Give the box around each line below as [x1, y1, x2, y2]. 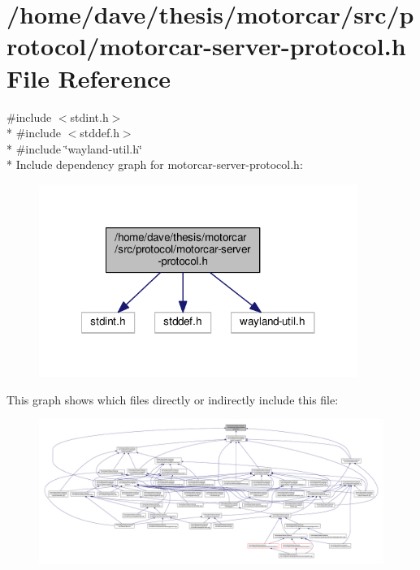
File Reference [6, 61, 171, 94]
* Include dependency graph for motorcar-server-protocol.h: [6, 156, 303, 173]
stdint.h [70, 108, 109, 125]
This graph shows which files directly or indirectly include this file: [6, 391, 339, 408]
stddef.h [80, 124, 119, 141]
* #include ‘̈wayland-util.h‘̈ [6, 140, 142, 157]
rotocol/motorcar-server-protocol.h [6, 29, 406, 63]
